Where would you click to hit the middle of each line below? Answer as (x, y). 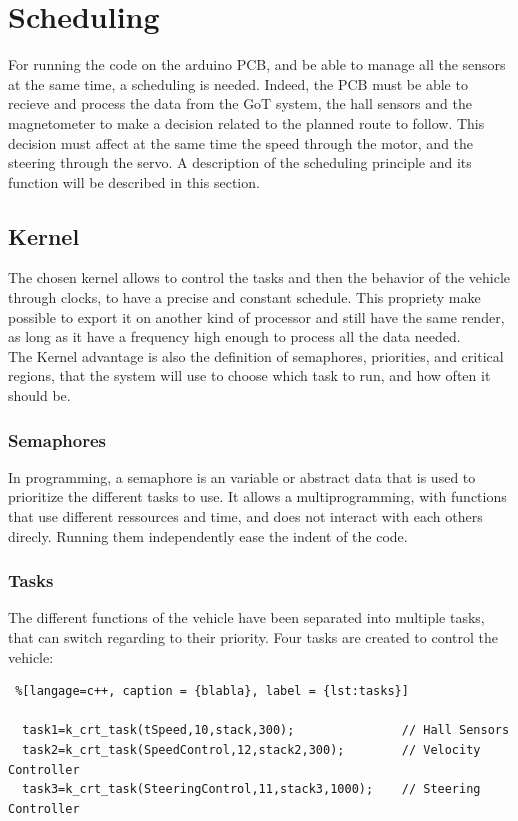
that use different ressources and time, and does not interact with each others (245, 516)
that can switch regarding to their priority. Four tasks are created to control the (253, 637)
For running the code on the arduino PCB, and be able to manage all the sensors (257, 64)
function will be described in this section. (134, 181)
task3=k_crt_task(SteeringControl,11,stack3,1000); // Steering (251, 789)
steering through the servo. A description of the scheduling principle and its (240, 162)
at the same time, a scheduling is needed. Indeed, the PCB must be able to (238, 83)
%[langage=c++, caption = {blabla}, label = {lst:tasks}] (212, 691)
